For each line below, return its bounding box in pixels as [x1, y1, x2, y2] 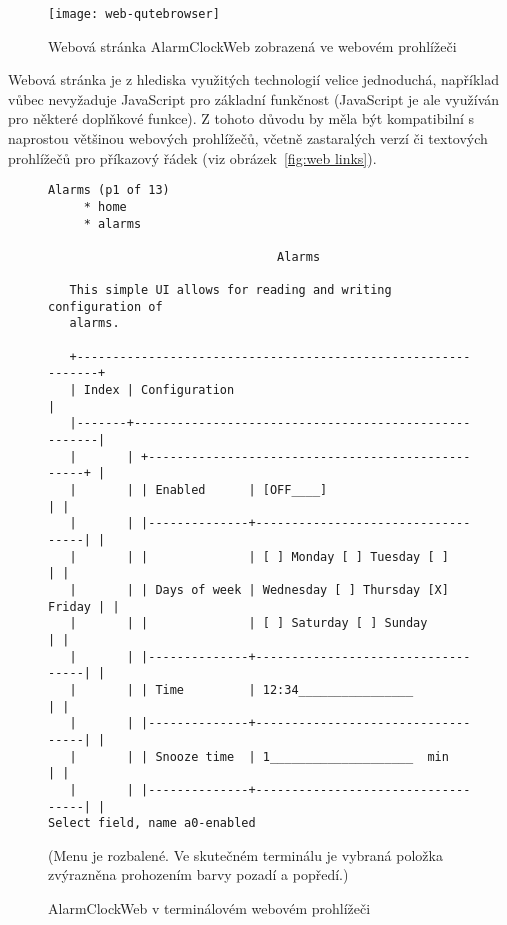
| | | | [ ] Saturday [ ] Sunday [69, 616, 428, 631]
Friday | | [48, 599, 120, 614]
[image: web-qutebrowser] [48, 7, 220, 21]
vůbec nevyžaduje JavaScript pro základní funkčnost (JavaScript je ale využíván [8, 88, 500, 109]
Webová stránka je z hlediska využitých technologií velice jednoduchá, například [8, 69, 500, 90]
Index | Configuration [83, 383, 235, 398]
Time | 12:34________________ [155, 682, 414, 697]
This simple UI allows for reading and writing [69, 283, 392, 298]
